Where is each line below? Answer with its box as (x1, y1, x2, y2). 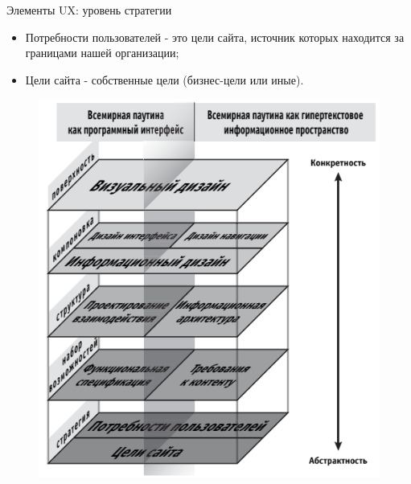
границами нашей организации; (25, 44, 179, 61)
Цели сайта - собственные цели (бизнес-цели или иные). (25, 71, 304, 88)
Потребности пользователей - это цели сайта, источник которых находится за (25, 28, 405, 45)
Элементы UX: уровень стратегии (6, 2, 172, 18)
